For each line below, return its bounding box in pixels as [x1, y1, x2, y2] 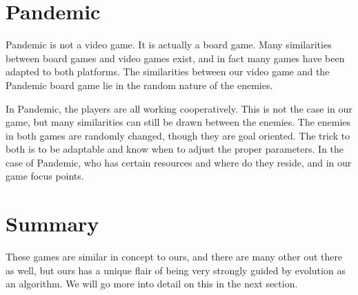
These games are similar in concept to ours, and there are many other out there [6, 249, 343, 264]
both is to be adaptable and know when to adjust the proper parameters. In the [6, 142, 344, 156]
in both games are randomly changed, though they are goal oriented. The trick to [6, 128, 350, 142]
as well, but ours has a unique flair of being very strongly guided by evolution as [6, 263, 346, 277]
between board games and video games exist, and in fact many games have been [6, 50, 345, 65]
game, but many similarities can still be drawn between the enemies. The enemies [6, 115, 351, 129]
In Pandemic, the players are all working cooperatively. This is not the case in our [6, 101, 352, 115]
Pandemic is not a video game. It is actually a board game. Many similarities [6, 37, 332, 52]
